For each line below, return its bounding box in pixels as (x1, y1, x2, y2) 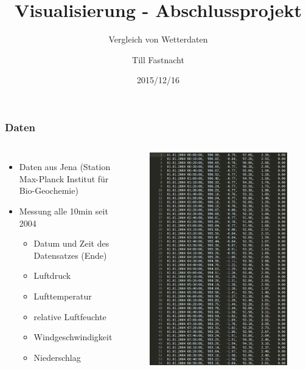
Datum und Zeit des (33, 237, 110, 250)
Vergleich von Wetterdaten (108, 33, 208, 46)
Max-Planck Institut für (19, 172, 109, 185)
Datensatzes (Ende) (33, 248, 107, 261)
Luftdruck (33, 269, 71, 282)
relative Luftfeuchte (33, 310, 106, 323)
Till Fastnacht (132, 53, 184, 66)
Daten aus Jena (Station (19, 160, 111, 173)
